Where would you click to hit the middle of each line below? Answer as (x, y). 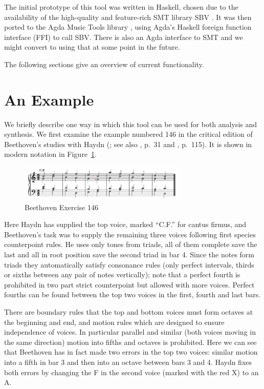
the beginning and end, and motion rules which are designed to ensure (114, 322)
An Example (49, 99)
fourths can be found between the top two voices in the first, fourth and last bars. (133, 294)
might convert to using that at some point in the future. (92, 47)
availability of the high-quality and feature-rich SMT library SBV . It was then (128, 17)
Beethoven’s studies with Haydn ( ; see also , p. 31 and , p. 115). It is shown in (128, 144)
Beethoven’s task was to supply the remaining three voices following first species (130, 234)
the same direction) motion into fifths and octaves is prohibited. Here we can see (130, 342)
